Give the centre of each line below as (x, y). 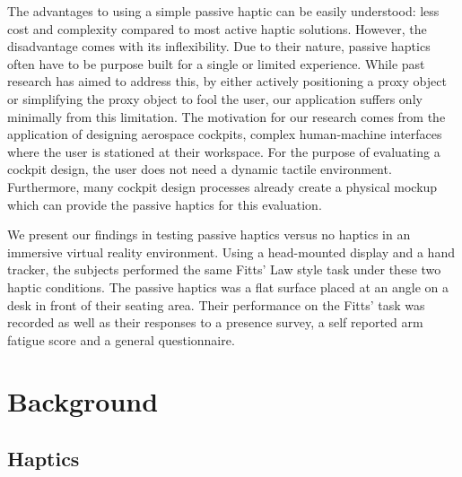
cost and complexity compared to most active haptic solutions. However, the (217, 28)
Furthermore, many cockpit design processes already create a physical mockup (222, 186)
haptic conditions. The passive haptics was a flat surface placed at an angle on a (228, 286)
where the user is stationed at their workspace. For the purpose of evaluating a (224, 151)
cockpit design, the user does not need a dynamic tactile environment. (200, 169)
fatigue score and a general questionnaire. (121, 339)
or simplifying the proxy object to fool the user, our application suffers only (215, 98)
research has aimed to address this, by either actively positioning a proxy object (227, 81)
